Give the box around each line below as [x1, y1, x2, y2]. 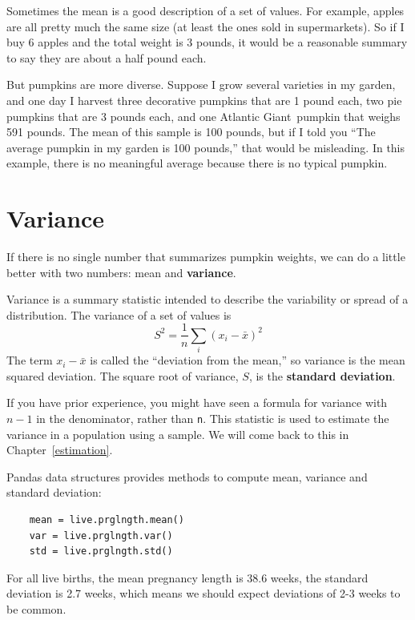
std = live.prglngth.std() [29, 546, 173, 558]
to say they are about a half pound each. [6, 49, 207, 66]
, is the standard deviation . [248, 367, 396, 384]
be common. [6, 601, 66, 618]
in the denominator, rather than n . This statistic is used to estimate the [36, 410, 389, 427]
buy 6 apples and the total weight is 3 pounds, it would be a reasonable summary [6, 34, 408, 50]
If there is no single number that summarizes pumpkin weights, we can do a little [6, 248, 405, 265]
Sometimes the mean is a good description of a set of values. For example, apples [6, 2, 405, 18]
